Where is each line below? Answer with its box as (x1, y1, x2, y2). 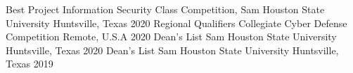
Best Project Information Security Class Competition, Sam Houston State (6, 2, 325, 16)
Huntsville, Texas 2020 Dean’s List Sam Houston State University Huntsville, (6, 42, 339, 57)
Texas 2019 (6, 56, 53, 71)
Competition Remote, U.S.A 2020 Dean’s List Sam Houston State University (6, 29, 337, 44)
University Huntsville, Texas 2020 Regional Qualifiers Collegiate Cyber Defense (6, 15, 347, 30)
